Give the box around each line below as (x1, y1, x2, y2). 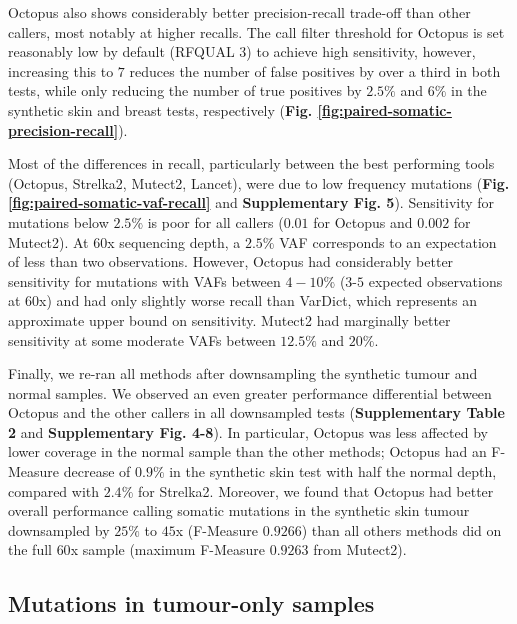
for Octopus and (313, 211, 413, 232)
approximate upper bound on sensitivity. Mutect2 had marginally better (8, 309, 451, 330)
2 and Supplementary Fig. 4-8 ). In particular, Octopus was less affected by (8, 421, 488, 442)
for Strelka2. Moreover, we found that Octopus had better (137, 480, 494, 501)
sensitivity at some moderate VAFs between (8, 329, 276, 350)
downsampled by (8, 519, 110, 540)
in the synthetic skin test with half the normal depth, (169, 461, 497, 482)
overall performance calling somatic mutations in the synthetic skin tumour (8, 500, 470, 521)
